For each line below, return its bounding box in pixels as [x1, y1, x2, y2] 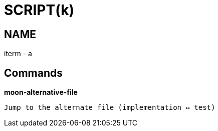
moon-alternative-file [4, 88, 78, 97]
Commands [4, 66, 63, 79]
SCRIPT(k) [4, 2, 74, 19]
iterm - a [4, 49, 32, 58]
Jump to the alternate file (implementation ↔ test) [4, 103, 215, 112]
